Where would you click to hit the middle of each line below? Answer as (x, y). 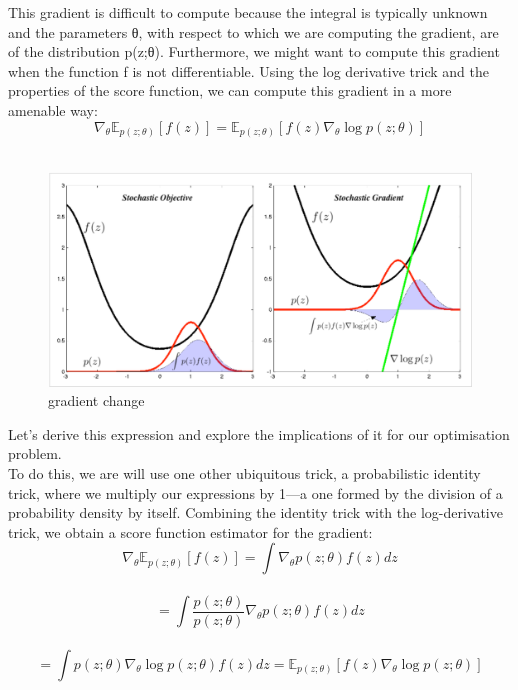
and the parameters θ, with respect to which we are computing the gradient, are (253, 31)
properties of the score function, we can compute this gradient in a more (230, 90)
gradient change (96, 400)
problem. (35, 453)
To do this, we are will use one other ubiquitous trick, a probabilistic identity (244, 472)
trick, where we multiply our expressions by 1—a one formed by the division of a (255, 492)
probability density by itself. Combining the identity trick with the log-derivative (255, 512)
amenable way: (53, 109)
